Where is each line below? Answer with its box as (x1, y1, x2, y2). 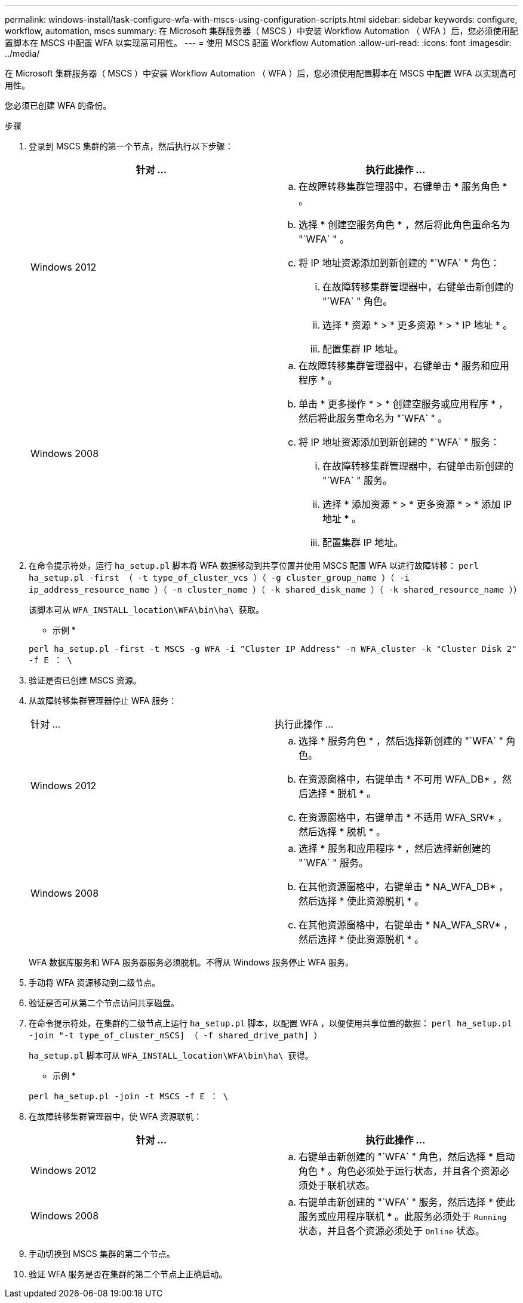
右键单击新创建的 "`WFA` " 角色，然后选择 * (299, 1151, 494, 1163)
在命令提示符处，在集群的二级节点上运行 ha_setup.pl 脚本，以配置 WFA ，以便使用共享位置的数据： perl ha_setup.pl (29, 1018, 512, 1028)
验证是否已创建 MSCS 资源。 (29, 675, 141, 685)
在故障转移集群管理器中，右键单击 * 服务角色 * (299, 180, 507, 192)
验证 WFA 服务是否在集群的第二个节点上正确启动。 (29, 1269, 227, 1279)
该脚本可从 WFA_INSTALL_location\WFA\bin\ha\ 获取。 (29, 605, 264, 615)
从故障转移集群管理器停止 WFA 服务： (29, 695, 177, 706)
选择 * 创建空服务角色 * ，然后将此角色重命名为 (299, 219, 510, 231)
